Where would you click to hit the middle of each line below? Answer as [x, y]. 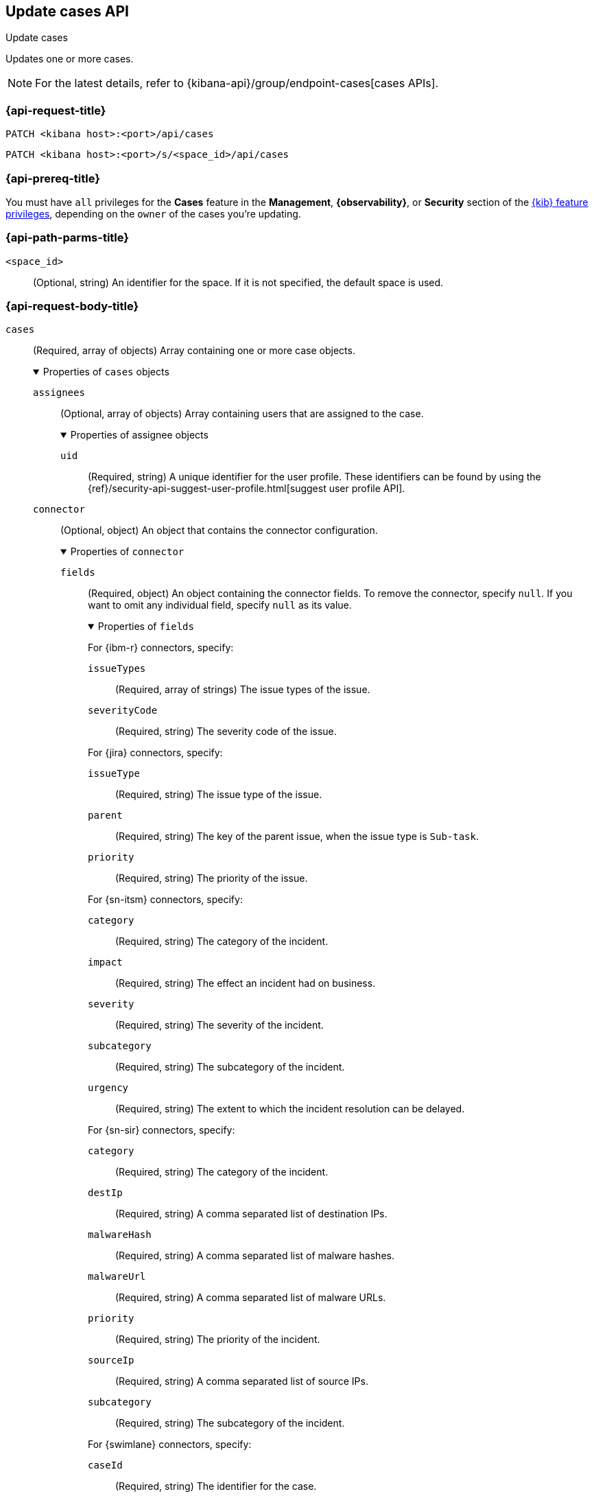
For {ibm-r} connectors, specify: [161, 648]
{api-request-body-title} [72, 306]
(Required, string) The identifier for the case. [216, 1486]
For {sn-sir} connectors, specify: [162, 1130]
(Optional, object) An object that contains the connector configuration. [219, 530]
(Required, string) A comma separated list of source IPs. [242, 1381]
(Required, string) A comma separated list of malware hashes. [255, 1256]
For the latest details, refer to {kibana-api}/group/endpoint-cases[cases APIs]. [237, 83]
